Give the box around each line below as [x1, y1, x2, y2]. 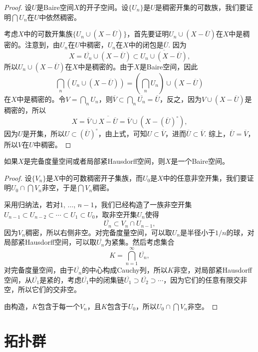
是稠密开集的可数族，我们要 [155, 2, 247, 12]
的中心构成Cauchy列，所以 [82, 265, 168, 275]
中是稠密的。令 [16, 94, 66, 104]
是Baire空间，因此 [139, 61, 198, 71]
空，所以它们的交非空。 [4, 284, 81, 295]
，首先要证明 [127, 28, 169, 39]
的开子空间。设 [79, 2, 129, 12]
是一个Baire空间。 [171, 156, 229, 166]
